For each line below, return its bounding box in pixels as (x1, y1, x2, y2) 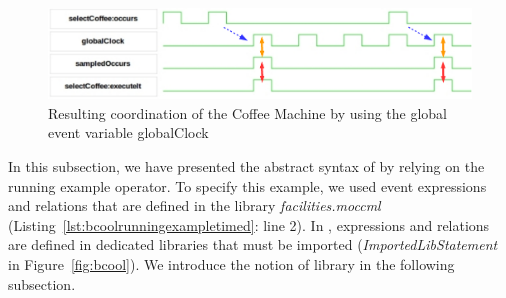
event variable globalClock (48, 122, 209, 143)
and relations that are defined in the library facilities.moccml (8, 195, 381, 216)
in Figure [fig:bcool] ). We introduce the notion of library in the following (8, 253, 455, 274)
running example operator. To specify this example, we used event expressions (8, 175, 487, 196)
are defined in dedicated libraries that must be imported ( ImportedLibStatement (8, 234, 498, 255)
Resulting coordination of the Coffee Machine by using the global (48, 102, 448, 123)
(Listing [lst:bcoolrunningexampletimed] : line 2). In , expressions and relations (8, 214, 490, 235)
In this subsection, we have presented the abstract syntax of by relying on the (8, 155, 485, 176)
